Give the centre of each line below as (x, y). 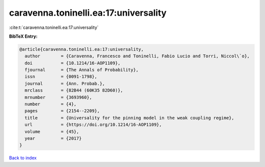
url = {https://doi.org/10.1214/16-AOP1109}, (93, 125)
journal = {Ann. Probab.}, (65, 83)
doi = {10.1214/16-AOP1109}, (73, 63)
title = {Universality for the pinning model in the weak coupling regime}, (130, 118)
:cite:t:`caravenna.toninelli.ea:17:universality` (54, 27)
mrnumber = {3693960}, (58, 97)
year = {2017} (53, 138)
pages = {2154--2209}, (62, 111)
